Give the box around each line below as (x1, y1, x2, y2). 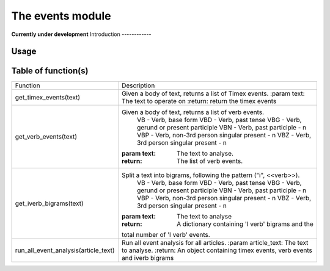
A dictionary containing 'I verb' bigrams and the (176, 220, 314, 228)
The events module (11, 9, 111, 23)
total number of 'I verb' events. (121, 231, 210, 239)
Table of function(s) (11, 66, 89, 76)
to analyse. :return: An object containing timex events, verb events (121, 246, 313, 255)
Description (121, 81, 155, 90)
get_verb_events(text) (15, 132, 78, 141)
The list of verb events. (176, 157, 243, 165)
